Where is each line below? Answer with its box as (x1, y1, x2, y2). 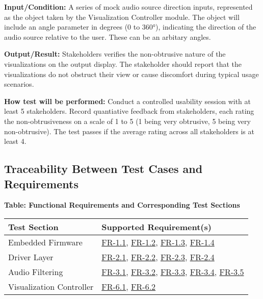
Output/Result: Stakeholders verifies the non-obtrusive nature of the (4, 48, 226, 59)
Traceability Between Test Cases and (4, 161, 203, 177)
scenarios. (4, 79, 34, 89)
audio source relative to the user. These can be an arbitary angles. (4, 31, 211, 42)
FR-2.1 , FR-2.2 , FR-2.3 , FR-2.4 (101, 251, 215, 263)
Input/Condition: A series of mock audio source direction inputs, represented (4, 2, 253, 12)
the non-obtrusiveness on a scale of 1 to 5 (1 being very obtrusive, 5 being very (4, 115, 251, 126)
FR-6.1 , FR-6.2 (101, 280, 156, 292)
